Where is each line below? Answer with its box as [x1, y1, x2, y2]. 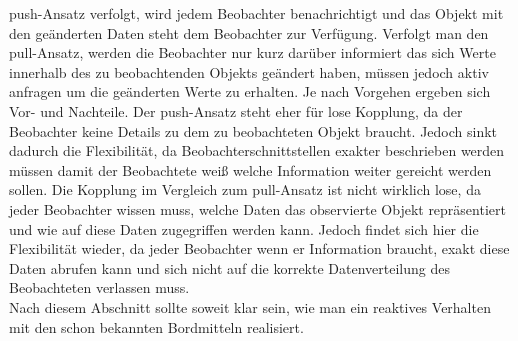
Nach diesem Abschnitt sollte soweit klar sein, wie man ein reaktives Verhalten [9, 296, 491, 317]
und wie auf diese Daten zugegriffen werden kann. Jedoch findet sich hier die [9, 218, 479, 239]
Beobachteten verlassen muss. [9, 277, 190, 298]
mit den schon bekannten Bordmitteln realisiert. [9, 316, 304, 337]
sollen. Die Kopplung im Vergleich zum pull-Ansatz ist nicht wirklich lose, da [9, 179, 481, 200]
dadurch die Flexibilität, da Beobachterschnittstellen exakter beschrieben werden [9, 140, 505, 161]
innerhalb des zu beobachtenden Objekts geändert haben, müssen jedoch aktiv [9, 61, 489, 82]
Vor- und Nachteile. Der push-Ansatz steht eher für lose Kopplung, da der [9, 100, 463, 121]
